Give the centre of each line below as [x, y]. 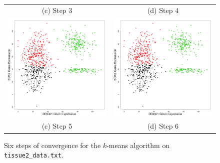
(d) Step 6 [163, 126]
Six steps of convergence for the [52, 145]
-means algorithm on [138, 145]
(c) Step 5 [57, 126]
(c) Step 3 [57, 10]
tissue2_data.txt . [34, 155]
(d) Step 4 [163, 10]
